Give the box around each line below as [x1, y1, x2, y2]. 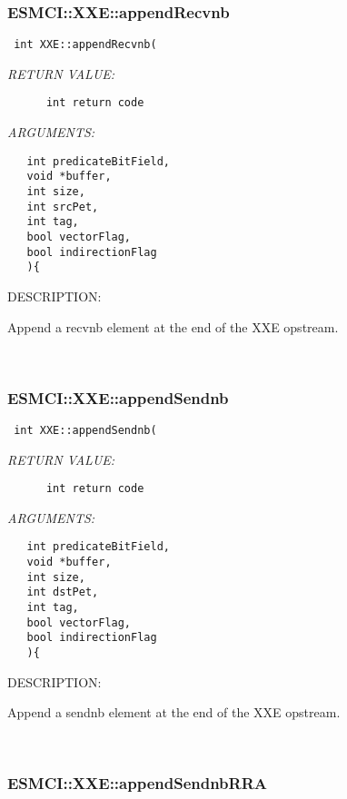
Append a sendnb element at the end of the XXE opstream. [7, 703, 341, 722]
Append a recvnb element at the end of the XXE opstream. [7, 317, 339, 336]
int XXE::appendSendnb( [14, 423, 157, 437]
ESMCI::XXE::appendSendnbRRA [7, 772, 268, 794]
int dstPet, [26, 586, 99, 599]
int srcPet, [26, 200, 99, 213]
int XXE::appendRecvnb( [14, 38, 157, 52]
